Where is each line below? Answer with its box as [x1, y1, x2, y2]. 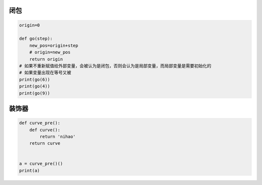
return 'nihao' [39, 134, 76, 139]
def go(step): [19, 36, 53, 41]
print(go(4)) [19, 84, 50, 89]
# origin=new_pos [29, 50, 71, 55]
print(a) [19, 168, 40, 173]
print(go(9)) [19, 90, 50, 96]
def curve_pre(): [19, 120, 61, 126]
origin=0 [19, 22, 40, 28]
